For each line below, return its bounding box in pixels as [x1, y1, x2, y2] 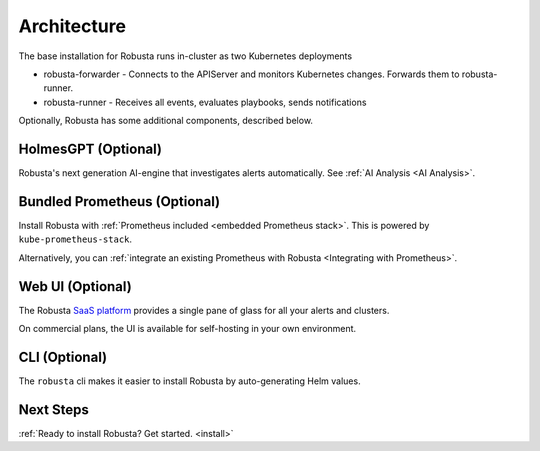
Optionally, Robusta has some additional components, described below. [18, 115, 314, 127]
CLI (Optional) [18, 348, 108, 365]
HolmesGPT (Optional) [18, 140, 162, 157]
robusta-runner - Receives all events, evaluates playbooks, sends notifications [43, 96, 367, 108]
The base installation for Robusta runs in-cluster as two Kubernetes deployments [18, 50, 353, 62]
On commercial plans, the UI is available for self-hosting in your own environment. [18, 323, 357, 334]
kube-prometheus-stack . [18, 233, 133, 245]
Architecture [18, 15, 127, 37]
